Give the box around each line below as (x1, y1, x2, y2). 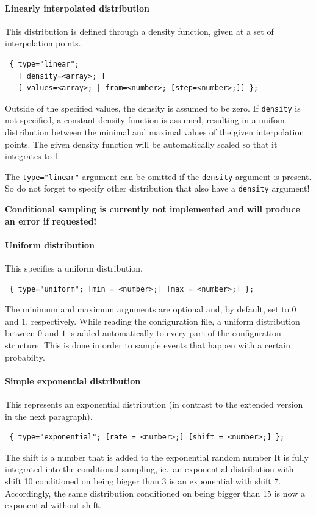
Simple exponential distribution (5, 374, 141, 387)
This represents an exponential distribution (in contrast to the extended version (5, 398, 303, 411)
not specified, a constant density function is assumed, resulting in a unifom (5, 113, 285, 126)
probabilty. (5, 350, 45, 363)
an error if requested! (5, 214, 97, 227)
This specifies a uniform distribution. (5, 262, 143, 275)
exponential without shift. (5, 499, 102, 511)
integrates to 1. (5, 149, 62, 162)
